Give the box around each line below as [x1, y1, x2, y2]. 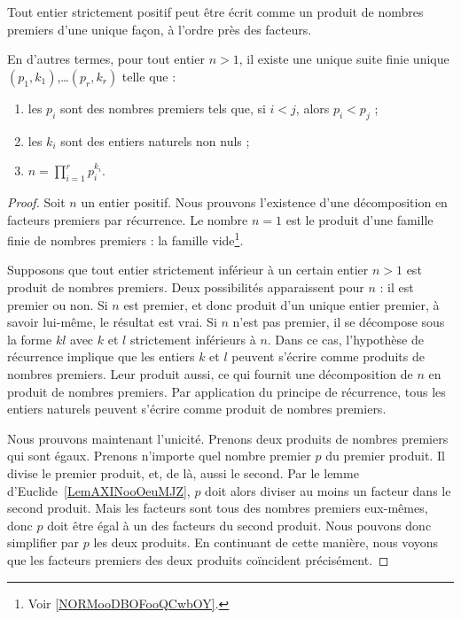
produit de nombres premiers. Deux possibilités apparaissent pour [7, 278, 364, 296]
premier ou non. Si [7, 295, 108, 313]
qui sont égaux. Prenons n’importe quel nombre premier [7, 446, 311, 465]
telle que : [121, 66, 176, 85]
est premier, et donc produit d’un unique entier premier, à [123, 295, 440, 313]
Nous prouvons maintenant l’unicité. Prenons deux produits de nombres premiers [7, 429, 449, 447]
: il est [379, 278, 414, 296]
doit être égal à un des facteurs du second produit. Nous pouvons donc [47, 515, 432, 534]
